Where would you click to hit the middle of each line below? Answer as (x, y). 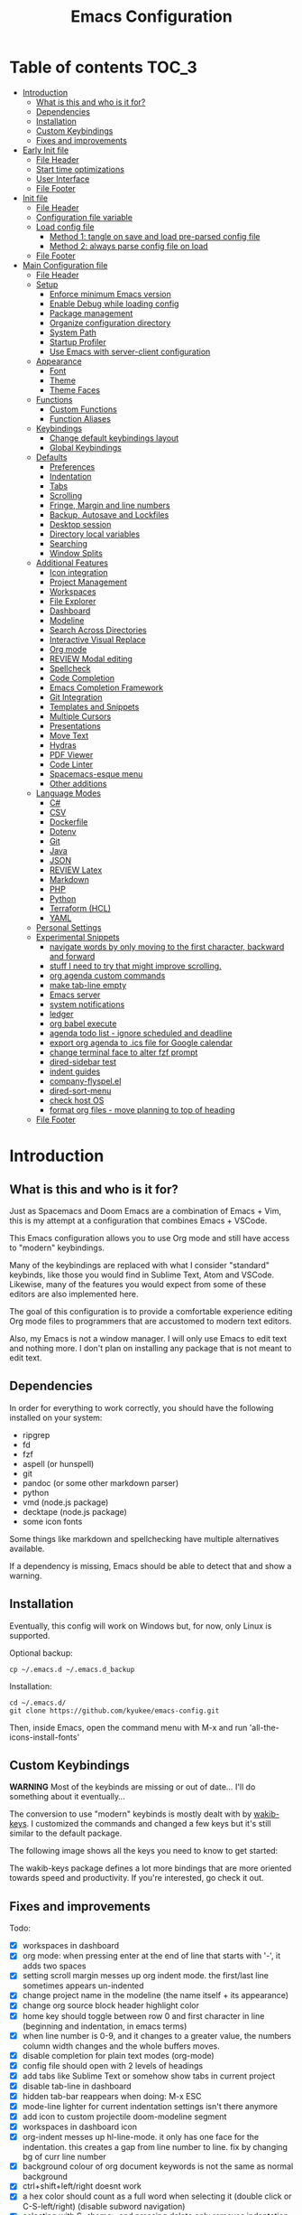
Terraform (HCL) (80, 908)
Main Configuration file (65, 265)
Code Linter (71, 764)
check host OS (77, 1100)
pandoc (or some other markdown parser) (100, 1482)
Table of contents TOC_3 (104, 67)
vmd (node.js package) (65, 1502)
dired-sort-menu (80, 1090)
